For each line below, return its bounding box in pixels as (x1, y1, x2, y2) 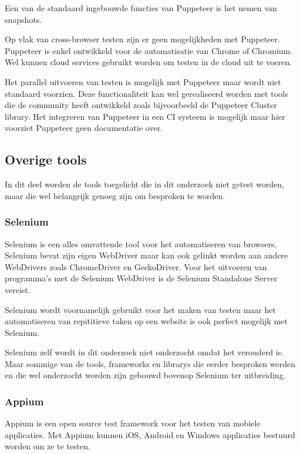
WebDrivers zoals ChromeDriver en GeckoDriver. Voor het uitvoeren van (5, 260, 267, 273)
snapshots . (5, 13, 42, 25)
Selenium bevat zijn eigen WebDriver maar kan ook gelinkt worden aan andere (5, 249, 288, 261)
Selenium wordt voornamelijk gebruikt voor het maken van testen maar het (5, 303, 276, 315)
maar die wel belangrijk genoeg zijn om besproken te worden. (5, 189, 225, 201)
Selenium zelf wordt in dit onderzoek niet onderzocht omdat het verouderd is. (5, 346, 284, 358)
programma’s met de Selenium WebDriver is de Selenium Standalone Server (5, 272, 278, 284)
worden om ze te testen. (5, 440, 90, 452)
